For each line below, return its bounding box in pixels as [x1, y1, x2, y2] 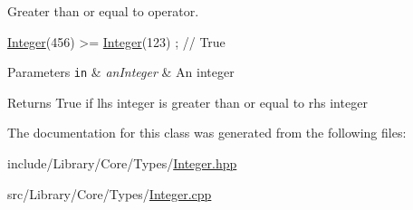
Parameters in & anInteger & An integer [7, 62, 235, 81]
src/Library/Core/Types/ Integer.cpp [7, 184, 212, 203]
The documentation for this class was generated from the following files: [7, 123, 407, 142]
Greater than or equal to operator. [7, 2, 199, 20]
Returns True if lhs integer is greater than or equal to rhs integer [7, 92, 368, 111]
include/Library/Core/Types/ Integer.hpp [7, 154, 237, 173]
